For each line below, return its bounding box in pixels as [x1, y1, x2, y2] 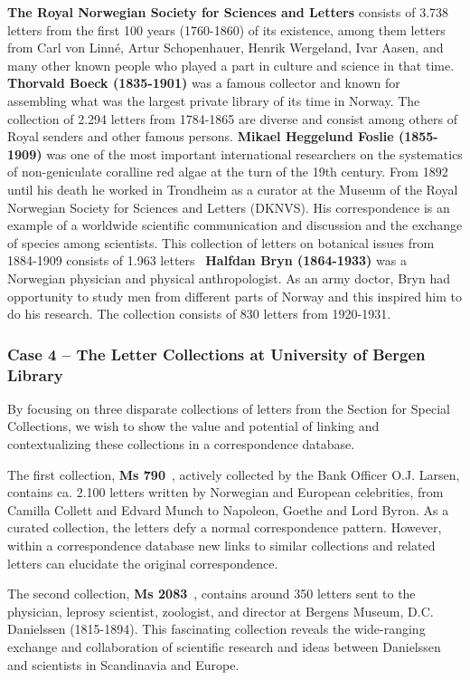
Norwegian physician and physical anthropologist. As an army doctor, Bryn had [7, 268, 450, 287]
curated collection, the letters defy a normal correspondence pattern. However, [7, 518, 442, 537]
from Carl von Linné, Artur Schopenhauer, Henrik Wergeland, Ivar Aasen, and [7, 38, 444, 57]
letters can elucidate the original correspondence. [7, 553, 278, 572]
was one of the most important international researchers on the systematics [46, 144, 463, 163]
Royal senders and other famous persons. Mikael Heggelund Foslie [7, 127, 394, 146]
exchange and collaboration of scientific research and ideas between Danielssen [7, 637, 441, 656]
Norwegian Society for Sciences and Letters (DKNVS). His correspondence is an [7, 197, 450, 216]
